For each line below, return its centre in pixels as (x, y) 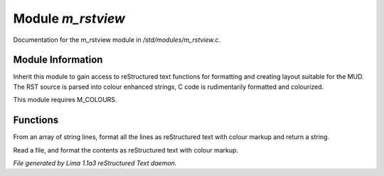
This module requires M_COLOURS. (65, 100)
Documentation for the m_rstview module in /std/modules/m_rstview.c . (117, 40)
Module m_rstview (69, 18)
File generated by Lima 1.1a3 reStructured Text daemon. (95, 163)
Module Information (58, 60)
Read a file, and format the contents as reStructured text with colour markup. (126, 150)
